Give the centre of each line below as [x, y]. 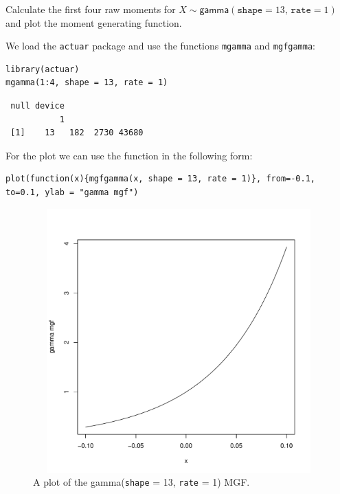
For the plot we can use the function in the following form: [129, 155]
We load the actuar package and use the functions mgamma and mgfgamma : [160, 46]
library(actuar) [43, 69]
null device [37, 106]
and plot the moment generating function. [94, 22]
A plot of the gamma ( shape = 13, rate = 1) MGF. [141, 482]
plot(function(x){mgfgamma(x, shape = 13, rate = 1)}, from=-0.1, [161, 179]
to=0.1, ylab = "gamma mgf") [72, 192]
